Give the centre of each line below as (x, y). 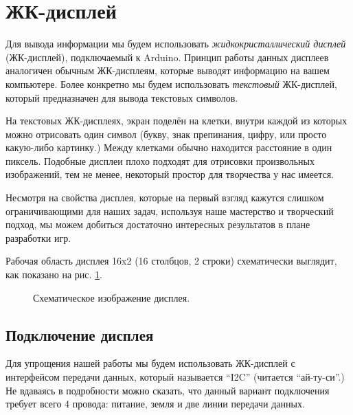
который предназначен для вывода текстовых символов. (122, 97)
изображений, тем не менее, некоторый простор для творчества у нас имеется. (170, 174)
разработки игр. (38, 237)
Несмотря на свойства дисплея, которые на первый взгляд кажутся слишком (165, 198)
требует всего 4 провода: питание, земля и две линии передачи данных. (155, 404)
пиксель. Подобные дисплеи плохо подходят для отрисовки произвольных (160, 160)
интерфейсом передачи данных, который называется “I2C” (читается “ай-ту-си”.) (175, 377)
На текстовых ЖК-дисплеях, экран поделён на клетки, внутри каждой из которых (176, 121)
